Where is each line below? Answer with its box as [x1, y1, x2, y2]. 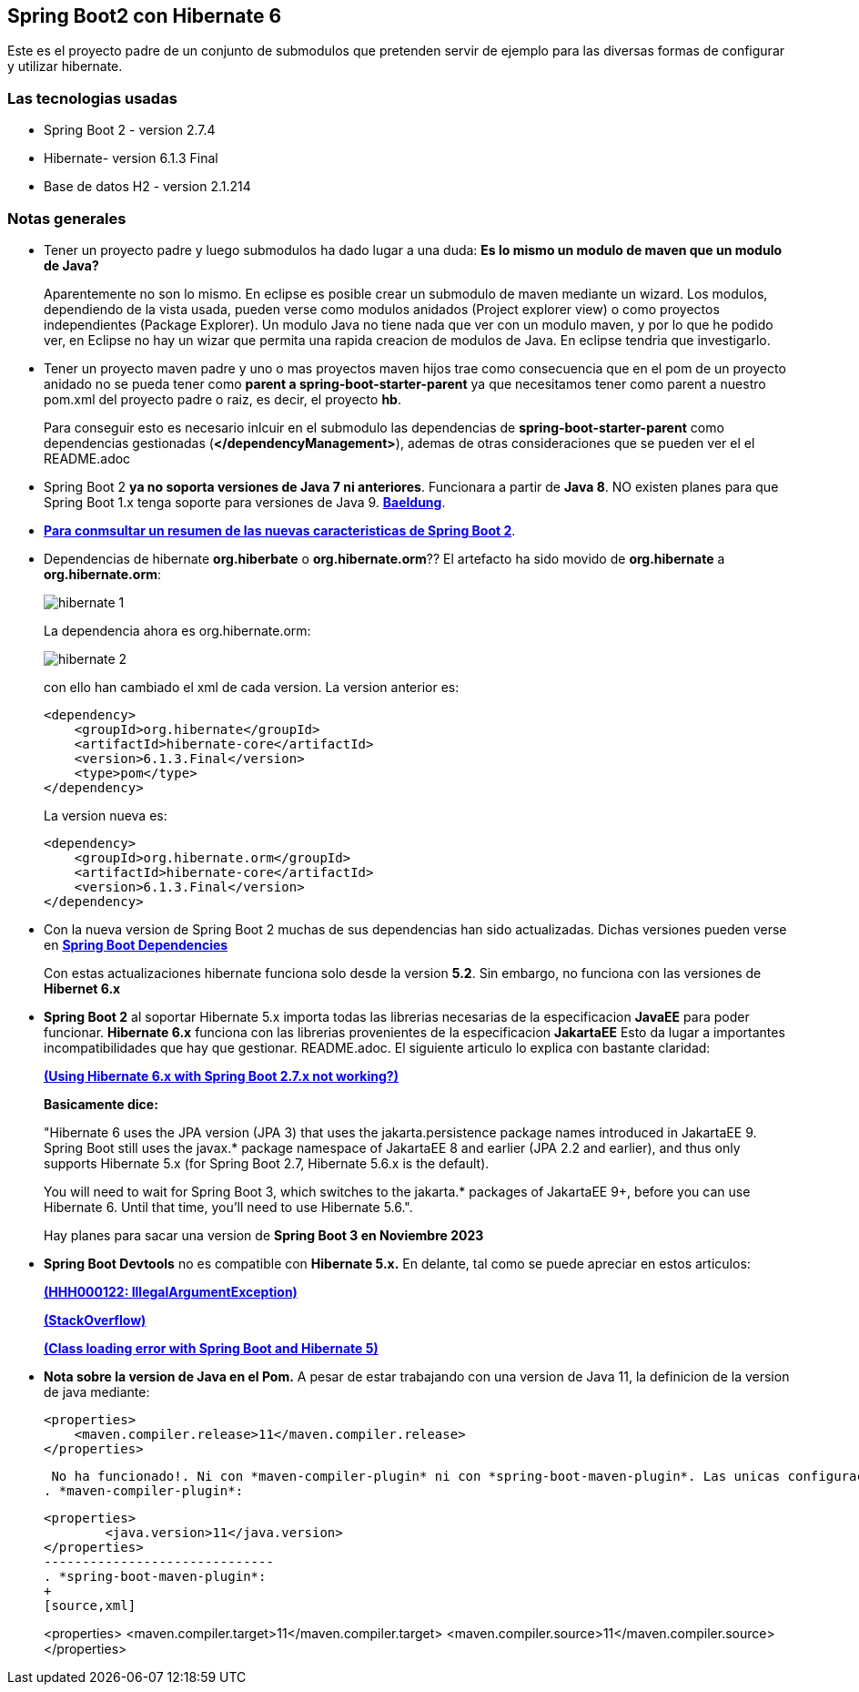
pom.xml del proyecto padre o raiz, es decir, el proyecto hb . [44, 391, 401, 407]
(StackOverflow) [44, 1311, 147, 1328]
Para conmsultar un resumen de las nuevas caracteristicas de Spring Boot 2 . [44, 522, 516, 538]
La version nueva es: [44, 807, 167, 823]
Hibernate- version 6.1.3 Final [44, 150, 218, 167]
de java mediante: [44, 1383, 150, 1400]
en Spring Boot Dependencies [44, 936, 228, 953]
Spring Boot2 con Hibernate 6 [7, 5, 282, 27]
